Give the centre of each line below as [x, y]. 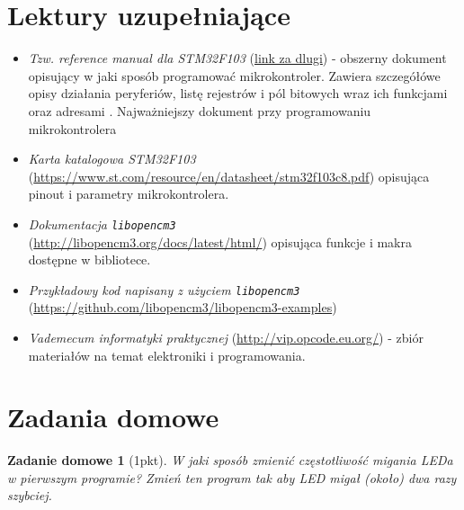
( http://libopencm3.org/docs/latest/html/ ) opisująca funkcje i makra [220, 242]
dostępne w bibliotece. [89, 259]
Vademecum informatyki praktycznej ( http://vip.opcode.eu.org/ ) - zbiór [226, 337]
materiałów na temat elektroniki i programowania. [167, 355]
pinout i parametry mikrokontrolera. [129, 194]
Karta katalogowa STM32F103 [112, 159]
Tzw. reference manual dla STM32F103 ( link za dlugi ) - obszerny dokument [237, 58]
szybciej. [30, 495]
